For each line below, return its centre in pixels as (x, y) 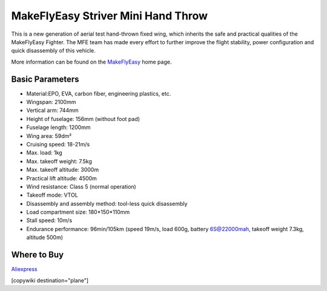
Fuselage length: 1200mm (58, 128)
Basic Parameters (45, 79)
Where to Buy (37, 255)
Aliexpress (24, 269)
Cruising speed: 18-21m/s (58, 144)
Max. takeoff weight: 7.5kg (59, 161)
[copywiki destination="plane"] (50, 280)
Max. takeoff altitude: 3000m (63, 170)
